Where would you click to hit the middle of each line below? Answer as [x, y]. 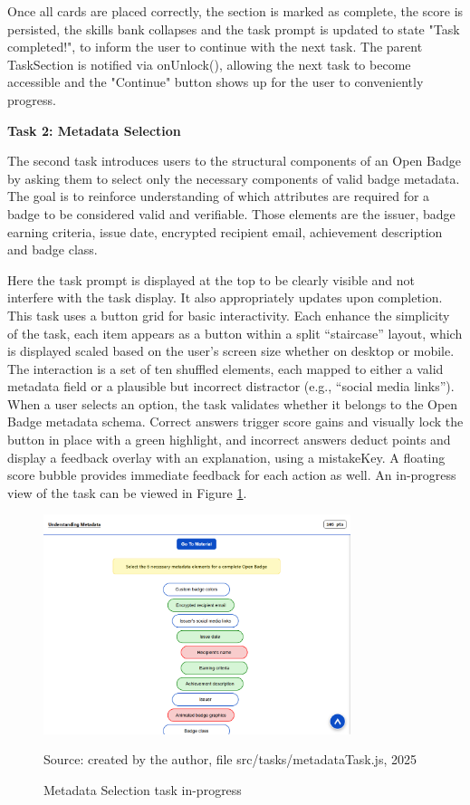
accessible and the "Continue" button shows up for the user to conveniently [216, 82]
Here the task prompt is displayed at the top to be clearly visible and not [211, 279]
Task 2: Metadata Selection [94, 130]
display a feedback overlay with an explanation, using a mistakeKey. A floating [226, 457]
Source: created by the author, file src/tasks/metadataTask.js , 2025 [230, 759]
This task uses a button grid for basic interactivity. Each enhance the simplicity [229, 315]
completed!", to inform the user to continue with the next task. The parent [215, 47]
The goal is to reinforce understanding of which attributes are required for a [219, 196]
